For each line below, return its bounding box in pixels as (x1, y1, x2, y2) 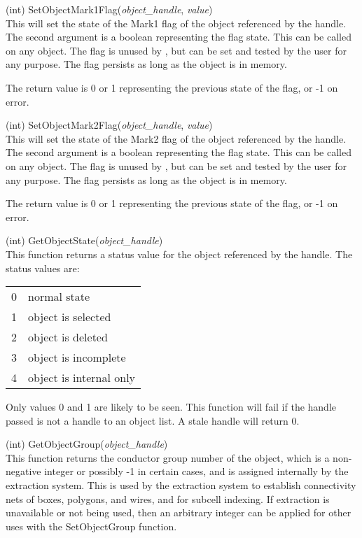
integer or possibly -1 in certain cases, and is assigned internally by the (44, 464, 349, 479)
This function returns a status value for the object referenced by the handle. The (6, 246, 353, 261)
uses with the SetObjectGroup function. (6, 518, 177, 533)
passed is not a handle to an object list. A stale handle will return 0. (6, 413, 300, 427)
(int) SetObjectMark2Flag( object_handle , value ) (6, 118, 213, 132)
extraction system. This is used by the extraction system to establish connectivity (6, 478, 356, 493)
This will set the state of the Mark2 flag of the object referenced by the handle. (6, 131, 347, 146)
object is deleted (28, 329, 108, 346)
